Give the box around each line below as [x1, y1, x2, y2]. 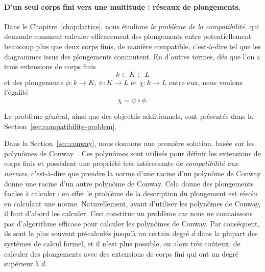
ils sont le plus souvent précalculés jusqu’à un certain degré [4, 228, 189, 239]
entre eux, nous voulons [168, 76, 243, 87]
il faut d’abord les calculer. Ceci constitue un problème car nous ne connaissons [4, 208, 253, 219]
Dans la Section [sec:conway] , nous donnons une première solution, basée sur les [4, 138, 255, 149]
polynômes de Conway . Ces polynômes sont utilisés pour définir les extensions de [4, 148, 261, 158]
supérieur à [4, 258, 39, 269]
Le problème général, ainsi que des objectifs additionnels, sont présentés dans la [4, 110, 253, 121]
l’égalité [4, 87, 29, 97]
